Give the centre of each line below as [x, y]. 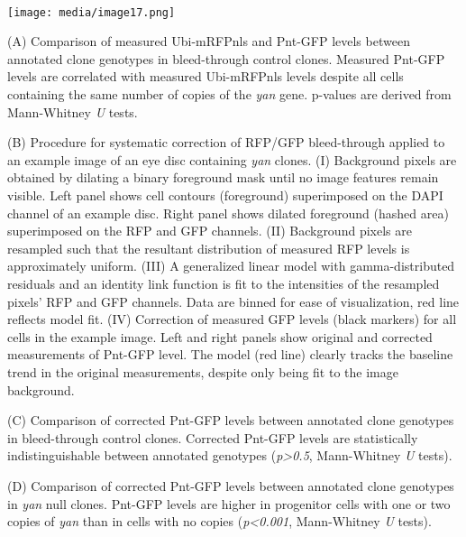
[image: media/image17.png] [91, 12]
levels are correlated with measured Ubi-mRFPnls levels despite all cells [206, 76]
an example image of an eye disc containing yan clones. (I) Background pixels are [232, 159]
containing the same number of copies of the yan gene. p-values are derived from [229, 94]
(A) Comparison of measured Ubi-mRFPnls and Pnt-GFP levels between [209, 41]
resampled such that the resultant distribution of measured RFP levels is [209, 248]
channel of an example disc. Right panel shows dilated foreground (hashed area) [228, 213]
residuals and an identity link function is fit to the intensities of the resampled [224, 283]
